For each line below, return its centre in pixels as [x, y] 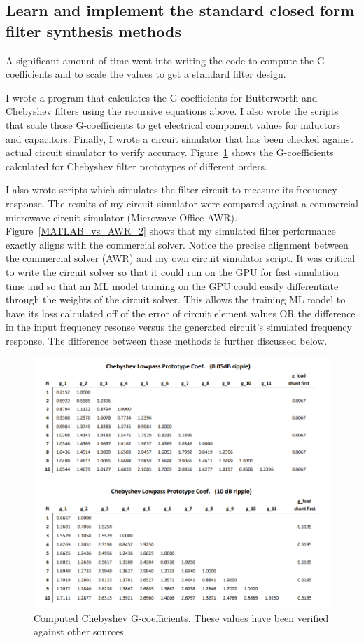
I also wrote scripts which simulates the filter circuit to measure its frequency [171, 189]
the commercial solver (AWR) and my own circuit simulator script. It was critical [181, 258]
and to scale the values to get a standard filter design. [170, 74]
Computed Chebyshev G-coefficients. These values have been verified [181, 617]
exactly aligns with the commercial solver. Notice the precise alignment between [177, 244]
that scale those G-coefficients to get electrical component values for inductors [173, 124]
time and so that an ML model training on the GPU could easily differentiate [172, 285]
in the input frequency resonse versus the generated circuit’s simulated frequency [179, 327]
